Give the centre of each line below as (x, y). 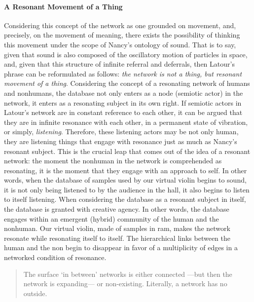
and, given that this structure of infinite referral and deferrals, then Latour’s (119, 64)
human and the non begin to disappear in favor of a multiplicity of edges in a (121, 247)
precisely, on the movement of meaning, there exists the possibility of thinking (122, 35)
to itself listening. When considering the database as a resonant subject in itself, (125, 199)
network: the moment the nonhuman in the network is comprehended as (113, 161)
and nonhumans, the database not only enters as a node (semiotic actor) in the (124, 93)
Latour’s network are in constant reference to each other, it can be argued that (123, 112)
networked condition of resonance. (55, 257)
